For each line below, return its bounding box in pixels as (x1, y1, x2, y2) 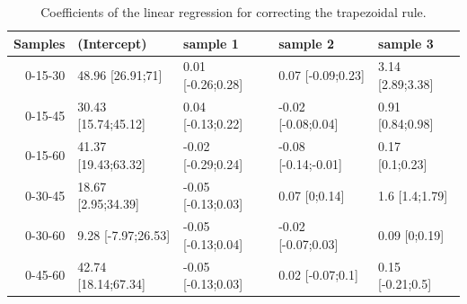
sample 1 (183, 33, 239, 52)
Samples (13, 33, 66, 52)
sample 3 (378, 33, 434, 52)
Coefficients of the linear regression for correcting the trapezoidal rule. (40, 3, 427, 21)
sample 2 (278, 33, 334, 52)
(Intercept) (77, 33, 147, 52)
